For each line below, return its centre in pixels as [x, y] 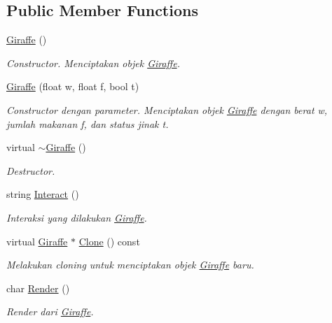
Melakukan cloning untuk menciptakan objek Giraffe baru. [130, 265]
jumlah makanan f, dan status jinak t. [88, 123]
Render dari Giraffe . [50, 311]
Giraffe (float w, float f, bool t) [73, 86]
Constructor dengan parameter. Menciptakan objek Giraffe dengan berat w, [167, 109]
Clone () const [109, 241]
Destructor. [31, 170]
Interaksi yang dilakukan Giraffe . [77, 217]
